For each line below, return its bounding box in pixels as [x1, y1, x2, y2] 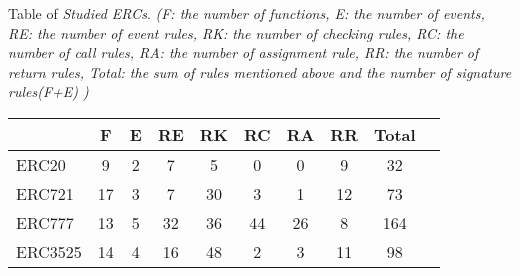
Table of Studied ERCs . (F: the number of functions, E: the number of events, [8, 3, 485, 23]
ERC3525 [16, 239, 82, 263]
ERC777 [16, 210, 74, 234]
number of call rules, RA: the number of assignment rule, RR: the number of [8, 42, 479, 63]
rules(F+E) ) [8, 81, 89, 102]
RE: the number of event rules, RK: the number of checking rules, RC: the [8, 22, 464, 43]
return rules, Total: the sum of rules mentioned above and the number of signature [8, 61, 512, 82]
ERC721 [16, 181, 74, 205]
